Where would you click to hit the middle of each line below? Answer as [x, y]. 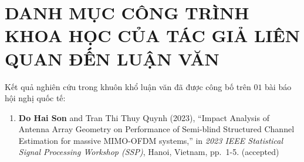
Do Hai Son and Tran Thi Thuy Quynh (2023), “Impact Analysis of [144, 117]
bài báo [278, 86]
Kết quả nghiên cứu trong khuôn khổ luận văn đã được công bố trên [128, 86]
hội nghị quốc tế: [35, 98]
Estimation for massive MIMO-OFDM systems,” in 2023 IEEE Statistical [151, 140]
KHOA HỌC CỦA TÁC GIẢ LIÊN [152, 35]
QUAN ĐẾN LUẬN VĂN [112, 58]
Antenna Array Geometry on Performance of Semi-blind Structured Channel [156, 129]
